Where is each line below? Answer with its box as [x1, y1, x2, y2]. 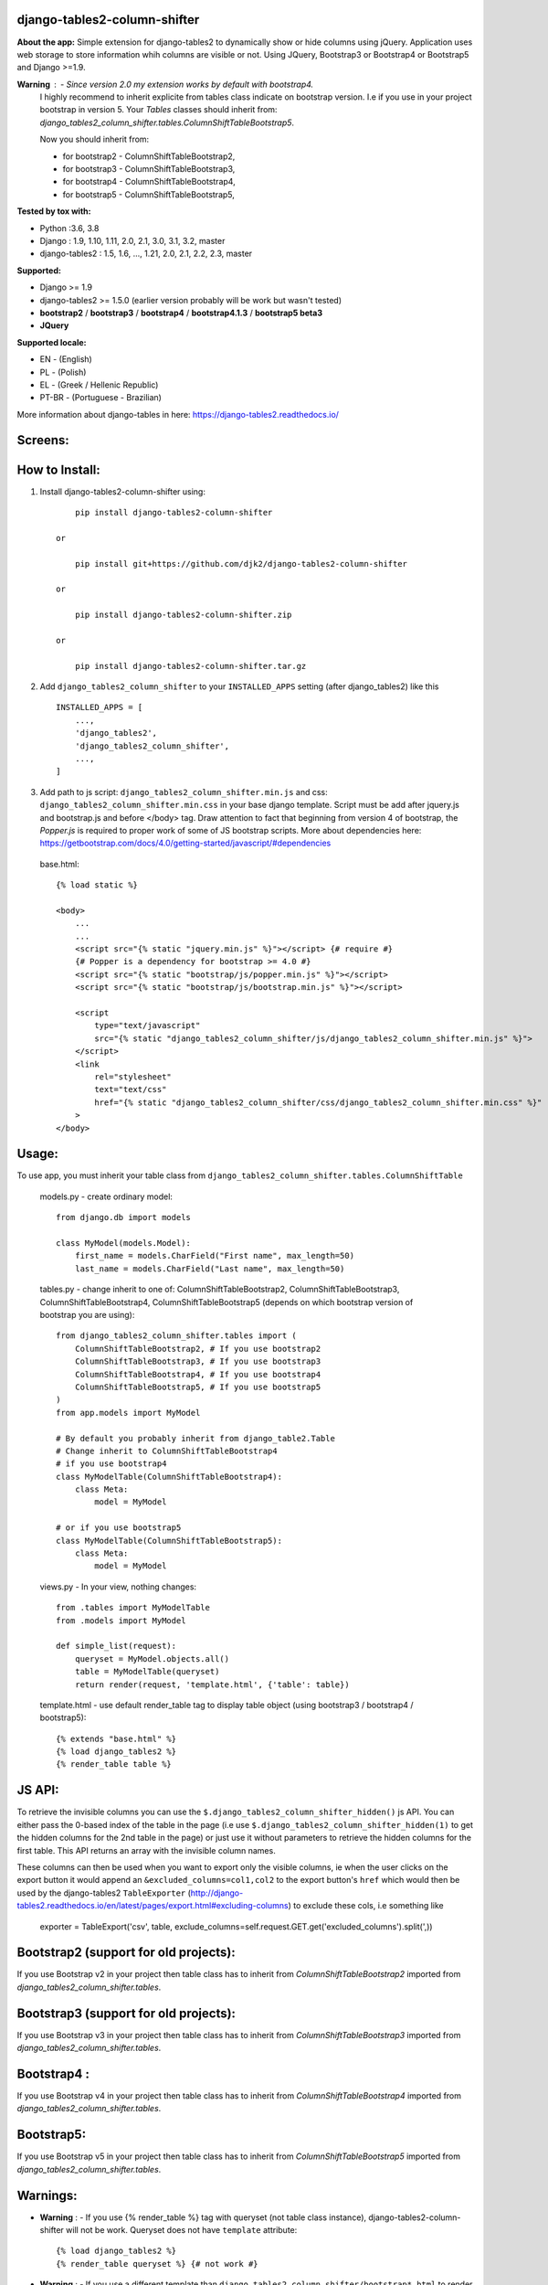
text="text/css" [94, 1084, 167, 1095]
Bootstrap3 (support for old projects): [16, 2005, 237, 2021]
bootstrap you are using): [39, 1309, 135, 1320]
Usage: [16, 1146, 59, 1162]
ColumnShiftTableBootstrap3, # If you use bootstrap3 [74, 1356, 321, 1366]
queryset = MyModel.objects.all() [74, 1653, 230, 1663]
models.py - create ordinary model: [39, 1191, 174, 1202]
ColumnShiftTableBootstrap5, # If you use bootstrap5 [74, 1381, 321, 1392]
